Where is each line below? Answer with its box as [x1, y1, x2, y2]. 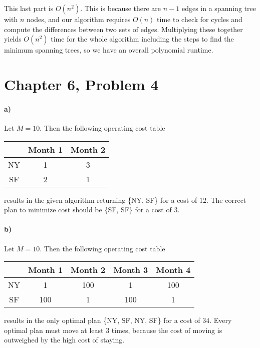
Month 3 [113, 264, 148, 276]
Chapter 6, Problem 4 [4, 74, 159, 94]
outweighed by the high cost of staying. [4, 334, 125, 345]
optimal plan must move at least [4, 324, 104, 335]
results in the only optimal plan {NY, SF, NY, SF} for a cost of [4, 315, 200, 325]
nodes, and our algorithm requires [26, 14, 131, 24]
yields [4, 34, 22, 44]
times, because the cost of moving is [111, 324, 222, 335]
